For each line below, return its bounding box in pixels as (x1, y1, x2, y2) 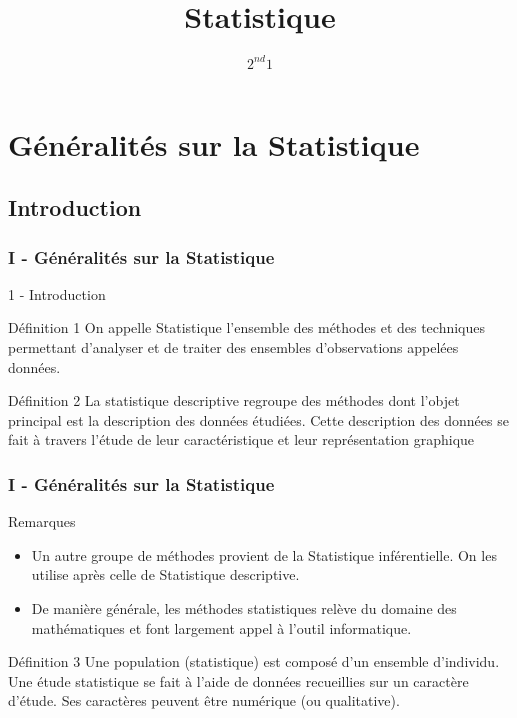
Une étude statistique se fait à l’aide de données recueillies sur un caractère (8, 670, 469, 691)
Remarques (8, 511, 76, 532)
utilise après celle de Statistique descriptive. (31, 564, 300, 585)
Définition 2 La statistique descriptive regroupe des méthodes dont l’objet (8, 390, 460, 411)
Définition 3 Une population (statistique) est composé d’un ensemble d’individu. (8, 651, 500, 672)
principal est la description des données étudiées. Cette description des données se (8, 409, 509, 430)
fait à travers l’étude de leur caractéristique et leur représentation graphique (8, 429, 475, 450)
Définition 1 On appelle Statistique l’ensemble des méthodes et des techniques (8, 317, 486, 338)
